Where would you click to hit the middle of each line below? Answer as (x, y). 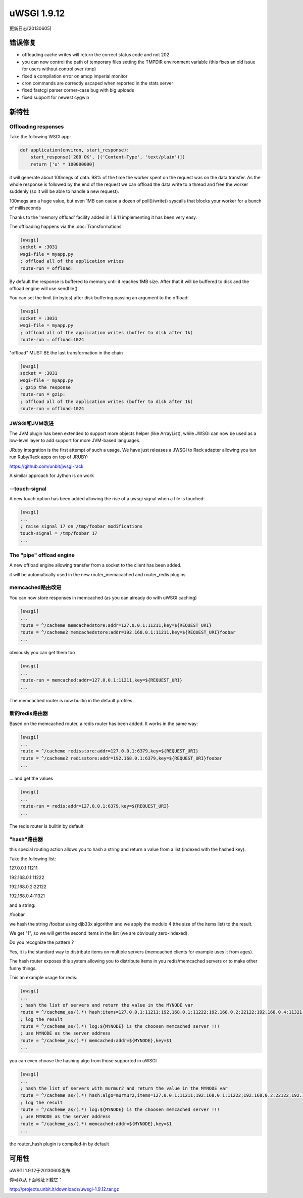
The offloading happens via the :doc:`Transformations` (66, 227)
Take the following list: (33, 859)
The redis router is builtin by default (46, 826)
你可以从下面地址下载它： (36, 1180)
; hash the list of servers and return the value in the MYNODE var (107, 1005)
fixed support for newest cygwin (56, 97)
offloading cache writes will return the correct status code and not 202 (96, 55)
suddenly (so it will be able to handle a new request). (64, 191)
